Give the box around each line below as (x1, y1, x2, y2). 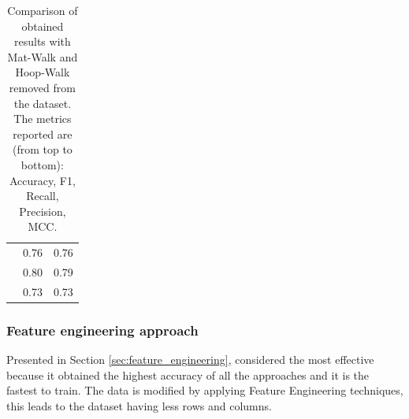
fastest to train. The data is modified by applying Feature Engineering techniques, (6, 382, 403, 399)
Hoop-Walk (15, 64, 70, 80)
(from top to (12, 141, 73, 158)
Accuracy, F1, (9, 172, 76, 188)
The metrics (13, 110, 72, 127)
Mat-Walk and (7, 48, 78, 65)
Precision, (19, 202, 66, 219)
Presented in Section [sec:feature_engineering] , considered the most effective (6, 351, 374, 368)
